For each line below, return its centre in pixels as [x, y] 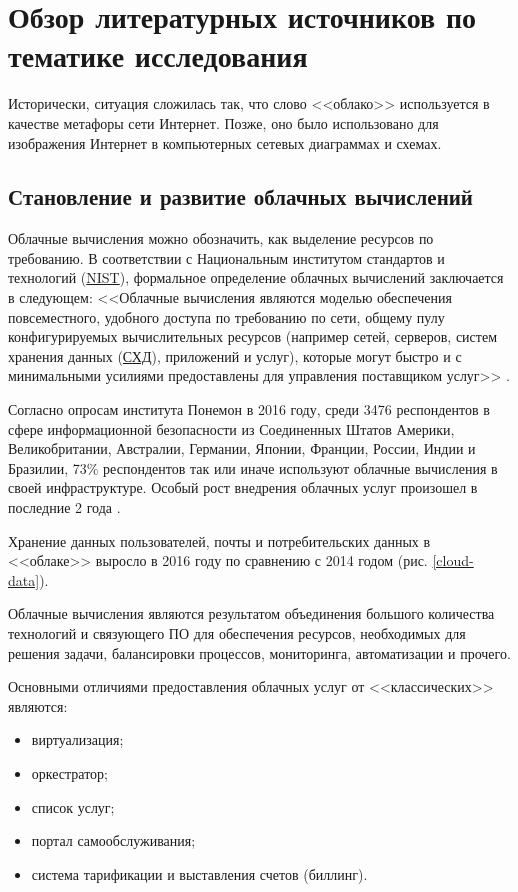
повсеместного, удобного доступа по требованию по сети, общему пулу [226, 316]
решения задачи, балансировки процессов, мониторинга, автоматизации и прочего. [259, 652]
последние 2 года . [64, 507]
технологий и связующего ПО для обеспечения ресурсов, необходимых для [237, 632]
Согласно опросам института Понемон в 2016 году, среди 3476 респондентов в [249, 409]
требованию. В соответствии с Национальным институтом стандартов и [226, 257]
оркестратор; [69, 772]
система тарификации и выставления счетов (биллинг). [199, 873]
